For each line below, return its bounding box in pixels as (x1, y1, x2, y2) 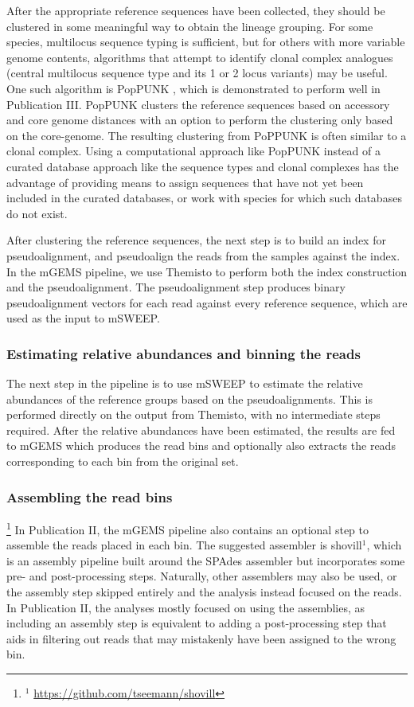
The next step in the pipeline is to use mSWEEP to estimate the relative (6, 375, 363, 392)
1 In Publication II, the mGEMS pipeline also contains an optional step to (6, 518, 369, 537)
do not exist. (6, 205, 68, 221)
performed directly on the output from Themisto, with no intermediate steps (6, 406, 381, 423)
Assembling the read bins (6, 486, 173, 506)
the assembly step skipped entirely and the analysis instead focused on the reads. (6, 583, 402, 600)
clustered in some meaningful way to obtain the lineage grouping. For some (6, 18, 373, 34)
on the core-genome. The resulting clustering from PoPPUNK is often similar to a (6, 127, 407, 143)
